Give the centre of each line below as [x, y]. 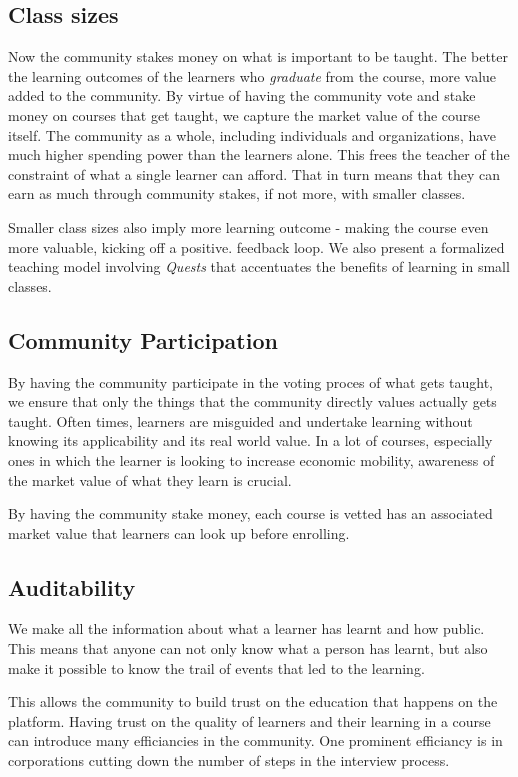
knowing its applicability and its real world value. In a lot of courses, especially [250, 440]
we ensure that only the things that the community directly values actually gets [252, 401]
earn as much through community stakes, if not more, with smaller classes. [237, 193]
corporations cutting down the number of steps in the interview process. [229, 760]
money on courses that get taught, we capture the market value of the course [244, 114]
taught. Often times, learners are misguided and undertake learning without [240, 420]
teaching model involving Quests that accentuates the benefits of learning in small [259, 266]
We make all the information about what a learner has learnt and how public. [246, 628]
